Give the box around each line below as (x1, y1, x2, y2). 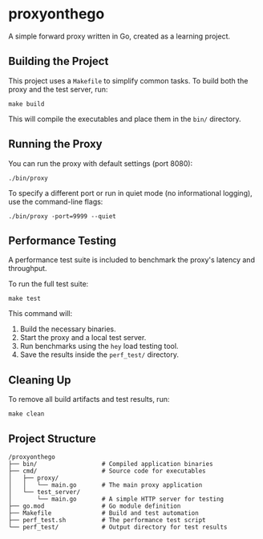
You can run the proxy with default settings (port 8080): (8, 158, 193, 168)
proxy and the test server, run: (8, 84, 108, 94)
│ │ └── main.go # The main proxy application (8, 481, 203, 489)
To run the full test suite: (8, 279, 89, 289)
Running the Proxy (8, 137, 103, 151)
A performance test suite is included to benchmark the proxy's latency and (8, 255, 255, 265)
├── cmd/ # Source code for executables (8, 467, 206, 475)
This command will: (8, 309, 73, 318)
